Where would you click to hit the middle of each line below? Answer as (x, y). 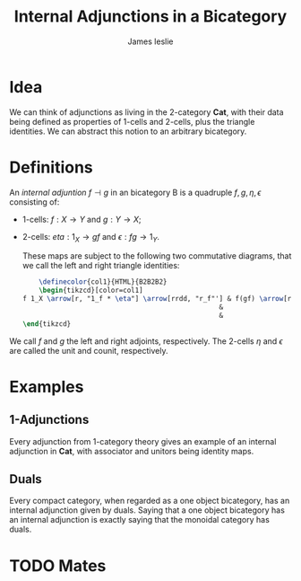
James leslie (150, 41)
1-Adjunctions (49, 420)
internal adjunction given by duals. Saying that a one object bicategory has (147, 510)
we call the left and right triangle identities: (101, 266)
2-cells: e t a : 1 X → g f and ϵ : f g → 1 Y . (90, 238)
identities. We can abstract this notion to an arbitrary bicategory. (128, 131)
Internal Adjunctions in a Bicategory (150, 17)
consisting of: (34, 202)
